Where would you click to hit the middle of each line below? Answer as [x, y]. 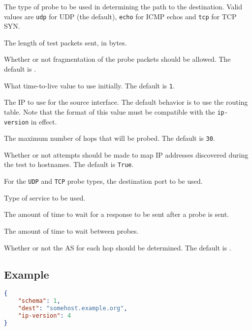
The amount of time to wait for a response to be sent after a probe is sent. [117, 214]
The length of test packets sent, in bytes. [65, 42]
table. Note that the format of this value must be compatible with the [110, 111]
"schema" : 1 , [39, 301]
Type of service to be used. [45, 197]
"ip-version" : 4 [45, 315]
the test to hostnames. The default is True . [69, 164]
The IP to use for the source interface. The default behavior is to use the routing [126, 102]
